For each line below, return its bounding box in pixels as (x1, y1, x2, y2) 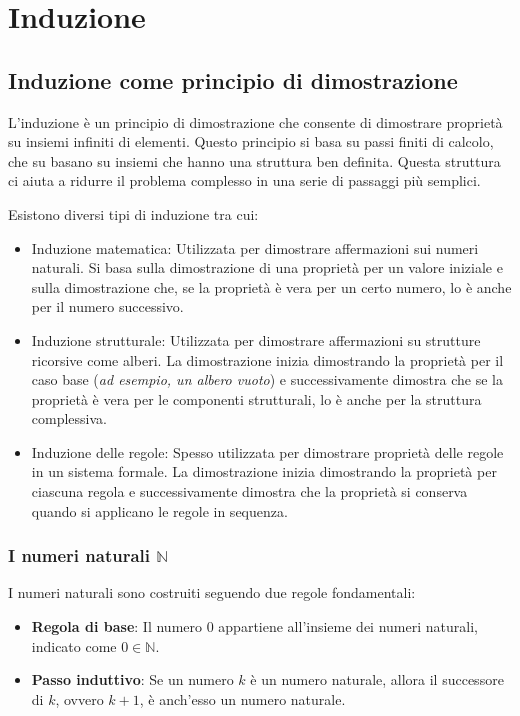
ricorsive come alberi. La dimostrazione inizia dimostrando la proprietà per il (31, 349, 504, 370)
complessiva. (31, 408, 107, 429)
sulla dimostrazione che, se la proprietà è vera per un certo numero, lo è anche (31, 276, 512, 297)
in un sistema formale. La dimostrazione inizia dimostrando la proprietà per (31, 461, 497, 482)
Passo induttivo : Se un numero (31, 669, 234, 690)
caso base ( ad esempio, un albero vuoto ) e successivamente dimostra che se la (31, 369, 503, 390)
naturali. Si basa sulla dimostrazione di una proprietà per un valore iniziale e (31, 257, 503, 278)
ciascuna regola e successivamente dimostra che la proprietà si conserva (31, 481, 468, 502)
